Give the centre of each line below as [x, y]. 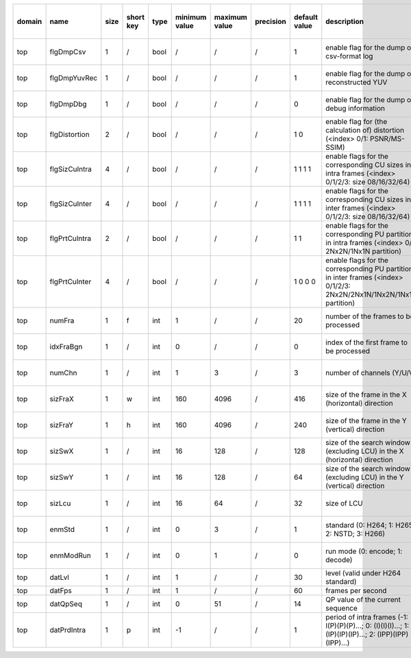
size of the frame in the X [366, 395]
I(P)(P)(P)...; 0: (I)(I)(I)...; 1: [368, 625]
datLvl [60, 577]
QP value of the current [363, 599]
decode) [339, 560]
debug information [356, 108]
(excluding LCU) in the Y [365, 477]
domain [29, 22]
